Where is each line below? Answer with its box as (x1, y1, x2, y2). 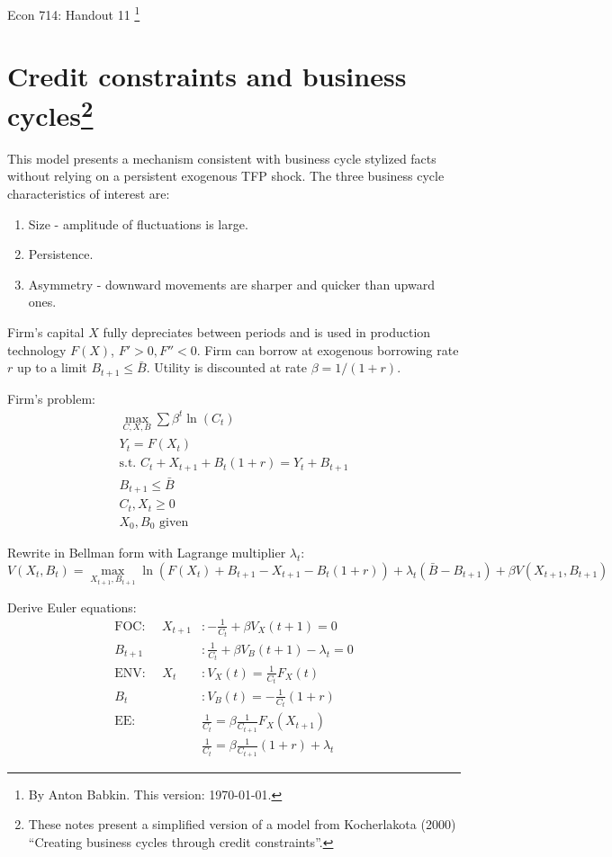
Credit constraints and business (7, 58, 407, 94)
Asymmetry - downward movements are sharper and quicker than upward (28, 274, 436, 293)
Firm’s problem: (7, 388, 95, 407)
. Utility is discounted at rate (146, 358, 307, 377)
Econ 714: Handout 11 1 (7, 3, 140, 23)
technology (7, 340, 67, 359)
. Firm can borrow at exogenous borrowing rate (196, 340, 459, 359)
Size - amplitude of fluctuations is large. (28, 214, 248, 233)
